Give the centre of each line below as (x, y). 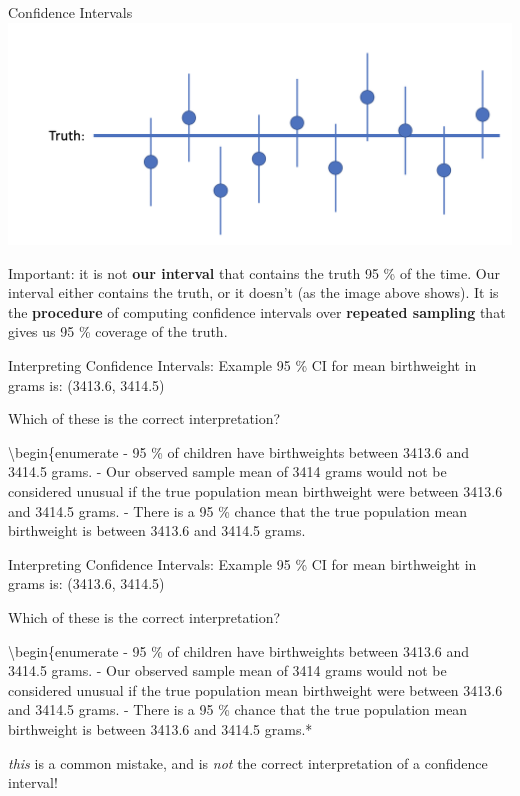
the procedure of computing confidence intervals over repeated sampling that (257, 311)
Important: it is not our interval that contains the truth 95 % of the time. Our (254, 272)
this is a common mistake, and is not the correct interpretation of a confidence (248, 762)
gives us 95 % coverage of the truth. (118, 331)
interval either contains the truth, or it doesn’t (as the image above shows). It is (253, 292)
